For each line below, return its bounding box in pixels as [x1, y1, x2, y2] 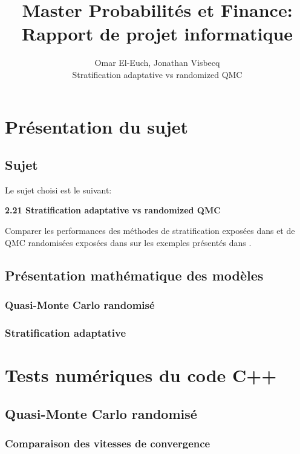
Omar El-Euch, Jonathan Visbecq [94, 56, 220, 69]
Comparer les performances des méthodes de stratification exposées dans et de [5, 224, 295, 237]
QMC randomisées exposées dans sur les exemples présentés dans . [5, 236, 252, 248]
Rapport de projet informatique [21, 21, 293, 46]
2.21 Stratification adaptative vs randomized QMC [5, 204, 221, 216]
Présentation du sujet [5, 114, 189, 138]
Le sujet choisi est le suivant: [5, 183, 112, 196]
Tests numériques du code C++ [5, 362, 277, 387]
